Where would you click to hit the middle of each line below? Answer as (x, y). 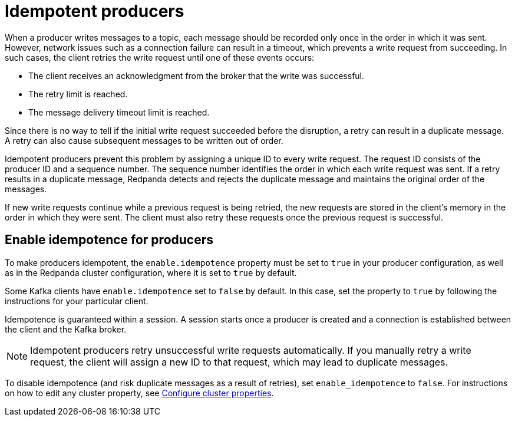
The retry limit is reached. (78, 94)
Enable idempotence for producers (109, 240)
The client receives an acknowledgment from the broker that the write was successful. (197, 75)
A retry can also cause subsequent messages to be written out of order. (144, 140)
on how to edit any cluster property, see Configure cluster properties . (139, 393)
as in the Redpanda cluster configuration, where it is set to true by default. (151, 272)
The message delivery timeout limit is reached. (119, 112)
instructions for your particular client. (77, 301)
